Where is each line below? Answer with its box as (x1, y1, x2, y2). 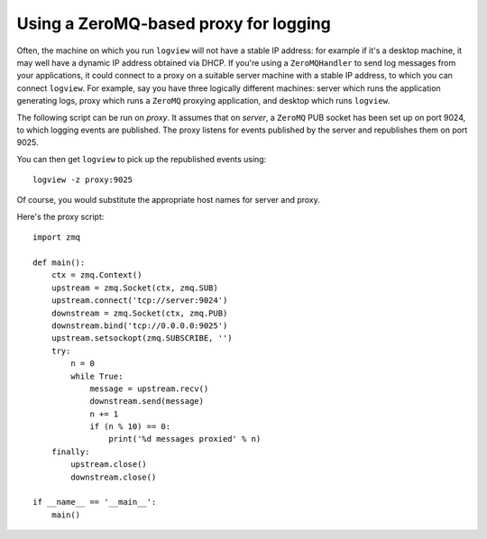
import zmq (32, 233, 81, 242)
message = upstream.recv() (89, 383, 209, 394)
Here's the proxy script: (16, 211, 105, 222)
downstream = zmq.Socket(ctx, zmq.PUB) (51, 307, 228, 318)
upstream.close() (70, 460, 148, 470)
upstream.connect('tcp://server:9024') (51, 296, 228, 306)
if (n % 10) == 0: (89, 422, 171, 432)
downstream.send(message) (89, 397, 205, 407)
